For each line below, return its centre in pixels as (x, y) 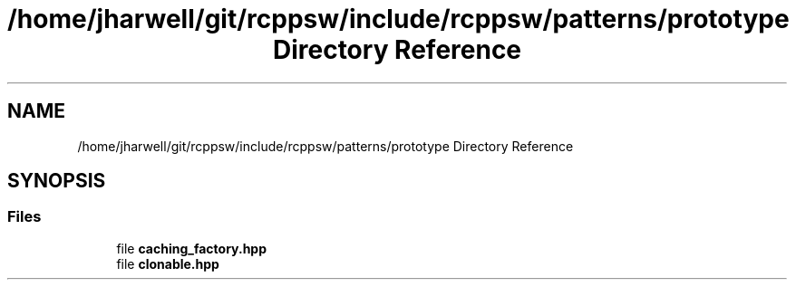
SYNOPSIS (57, 181)
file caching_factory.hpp (192, 248)
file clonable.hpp (168, 263)
